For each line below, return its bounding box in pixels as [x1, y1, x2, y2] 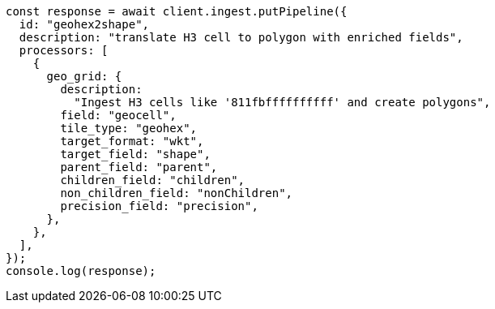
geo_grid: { [46, 70, 122, 83]
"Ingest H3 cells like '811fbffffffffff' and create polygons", [74, 96, 491, 109]
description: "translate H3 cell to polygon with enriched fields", [19, 31, 463, 44]
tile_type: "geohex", [60, 122, 198, 135]
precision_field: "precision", [60, 200, 258, 212]
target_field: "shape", [60, 148, 211, 161]
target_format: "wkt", [60, 135, 204, 148]
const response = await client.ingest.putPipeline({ [6, 5, 348, 18]
